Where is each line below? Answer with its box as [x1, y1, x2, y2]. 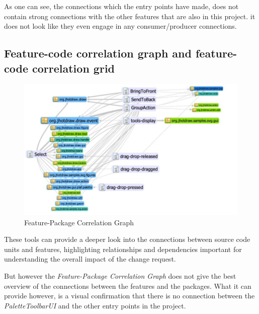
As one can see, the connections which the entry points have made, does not [4, 1, 239, 11]
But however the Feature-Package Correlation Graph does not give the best [4, 271, 236, 281]
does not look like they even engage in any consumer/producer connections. [4, 21, 237, 31]
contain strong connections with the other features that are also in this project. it [4, 11, 255, 21]
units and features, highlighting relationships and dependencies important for [4, 243, 242, 254]
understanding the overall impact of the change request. [4, 254, 176, 264]
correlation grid [32, 60, 115, 76]
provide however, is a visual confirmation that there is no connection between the [4, 290, 255, 301]
